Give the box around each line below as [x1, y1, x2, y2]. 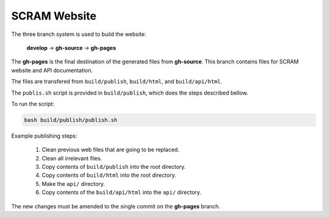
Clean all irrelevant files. [41, 154, 102, 162]
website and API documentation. [11, 66, 93, 74]
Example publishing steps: [11, 132, 77, 140]
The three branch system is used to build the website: [11, 30, 146, 38]
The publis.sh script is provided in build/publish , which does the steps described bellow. [11, 89, 249, 96]
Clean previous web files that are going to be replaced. [41, 146, 180, 154]
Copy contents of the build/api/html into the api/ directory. [41, 189, 202, 196]
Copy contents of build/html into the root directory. [41, 171, 177, 179]
